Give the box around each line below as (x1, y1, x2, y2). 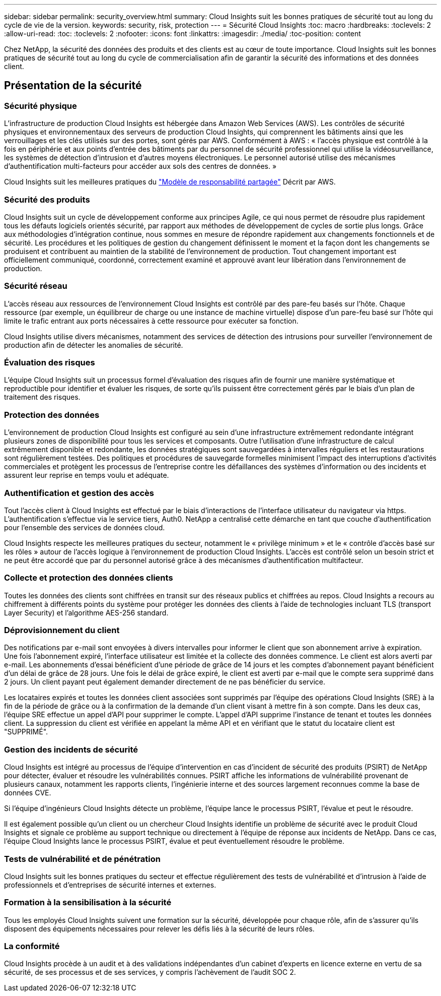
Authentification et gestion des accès (4, 487, 154, 498)
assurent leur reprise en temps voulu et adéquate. (4, 471, 169, 480)
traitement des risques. (4, 393, 81, 402)
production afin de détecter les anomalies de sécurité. (4, 340, 183, 349)
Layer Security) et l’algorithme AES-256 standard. (4, 608, 169, 617)
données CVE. (4, 788, 51, 797)
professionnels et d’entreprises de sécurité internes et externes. (4, 880, 216, 889)
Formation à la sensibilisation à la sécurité (4, 897, 172, 908)
